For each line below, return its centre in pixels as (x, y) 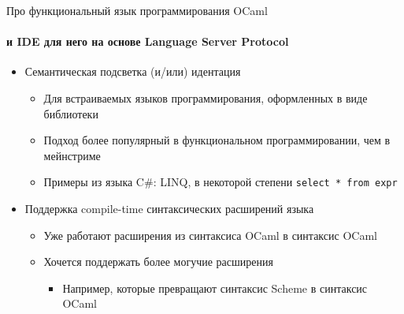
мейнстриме (72, 155)
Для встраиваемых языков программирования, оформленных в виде (206, 97)
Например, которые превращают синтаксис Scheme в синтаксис (215, 288)
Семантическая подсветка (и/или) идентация (133, 71)
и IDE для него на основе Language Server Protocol (148, 41)
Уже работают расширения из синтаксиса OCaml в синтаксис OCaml (210, 235)
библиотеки (71, 113)
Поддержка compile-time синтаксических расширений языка (169, 209)
